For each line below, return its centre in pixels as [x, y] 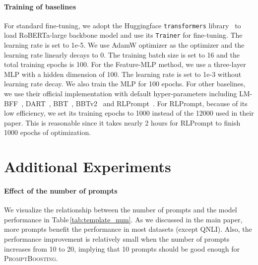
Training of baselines [40, 6]
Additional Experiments [88, 166]
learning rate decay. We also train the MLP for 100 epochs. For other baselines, [125, 84]
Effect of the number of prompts [61, 191]
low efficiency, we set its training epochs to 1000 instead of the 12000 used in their [129, 113]
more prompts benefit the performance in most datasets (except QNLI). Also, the [128, 229]
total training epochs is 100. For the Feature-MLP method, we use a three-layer [125, 64]
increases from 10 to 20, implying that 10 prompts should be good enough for [122, 248]
